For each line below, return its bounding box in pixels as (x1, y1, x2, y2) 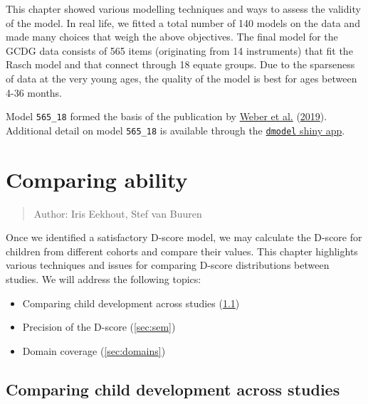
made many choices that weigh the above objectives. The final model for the (6, 29, 338, 44)
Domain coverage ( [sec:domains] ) (22, 343, 166, 358)
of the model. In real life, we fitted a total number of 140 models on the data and (6, 15, 360, 30)
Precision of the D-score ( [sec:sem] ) (22, 319, 176, 334)
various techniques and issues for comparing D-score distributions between (6, 257, 330, 272)
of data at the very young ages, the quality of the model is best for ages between (6, 70, 357, 85)
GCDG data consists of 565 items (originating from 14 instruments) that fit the (6, 43, 353, 58)
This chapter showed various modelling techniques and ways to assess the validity (6, 1, 361, 16)
